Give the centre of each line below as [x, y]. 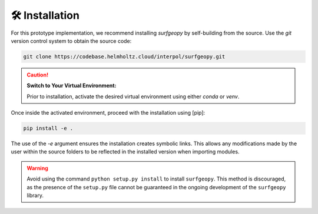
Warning [37, 168]
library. [35, 195]
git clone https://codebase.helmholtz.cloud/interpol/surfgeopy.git [124, 56]
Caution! [38, 75]
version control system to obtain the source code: [71, 41]
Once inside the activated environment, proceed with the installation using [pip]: [108, 113]
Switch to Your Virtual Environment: [72, 86]
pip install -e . [48, 128]
